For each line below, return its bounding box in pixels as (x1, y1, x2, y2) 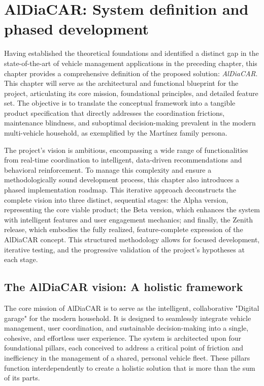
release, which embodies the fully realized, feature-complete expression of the (4, 224, 243, 235)
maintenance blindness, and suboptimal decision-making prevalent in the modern (4, 117, 256, 128)
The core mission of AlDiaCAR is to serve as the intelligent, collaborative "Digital (4, 302, 259, 313)
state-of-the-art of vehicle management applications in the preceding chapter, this (4, 57, 257, 68)
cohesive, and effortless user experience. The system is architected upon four (4, 332, 241, 343)
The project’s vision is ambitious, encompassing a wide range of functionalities (4, 144, 248, 155)
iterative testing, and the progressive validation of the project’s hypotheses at (4, 244, 245, 254)
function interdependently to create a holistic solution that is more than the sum (4, 362, 255, 373)
